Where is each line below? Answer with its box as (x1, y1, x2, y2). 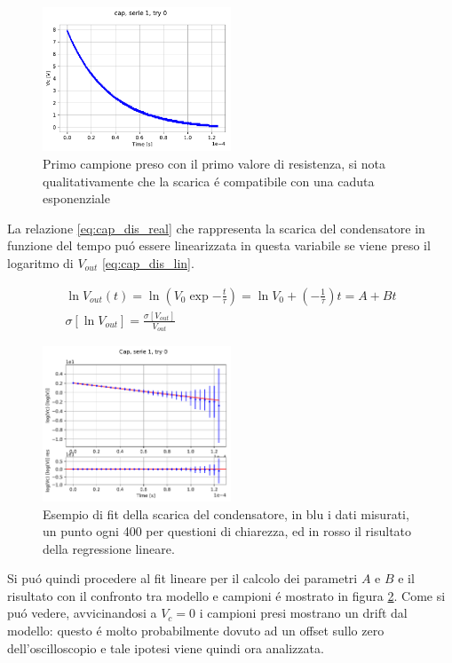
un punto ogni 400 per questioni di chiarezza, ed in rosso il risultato (43, 522, 412, 541)
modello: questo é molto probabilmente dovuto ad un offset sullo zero (7, 621, 385, 640)
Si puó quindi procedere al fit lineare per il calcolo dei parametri (7, 569, 358, 588)
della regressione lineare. (43, 539, 175, 557)
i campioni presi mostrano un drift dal (199, 604, 408, 622)
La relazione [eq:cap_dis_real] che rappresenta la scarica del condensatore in (7, 218, 425, 237)
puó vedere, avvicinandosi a (7, 604, 157, 622)
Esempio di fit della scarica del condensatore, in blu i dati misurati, (43, 504, 409, 523)
